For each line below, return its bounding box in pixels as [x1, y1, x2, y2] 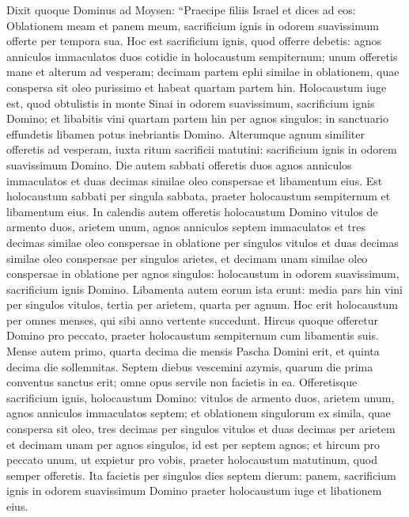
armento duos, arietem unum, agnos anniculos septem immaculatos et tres [6, 219, 365, 235]
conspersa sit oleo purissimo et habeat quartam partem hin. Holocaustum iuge [6, 78, 387, 95]
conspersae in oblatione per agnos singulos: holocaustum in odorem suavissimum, [6, 265, 400, 282]
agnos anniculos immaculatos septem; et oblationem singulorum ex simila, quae [6, 405, 391, 421]
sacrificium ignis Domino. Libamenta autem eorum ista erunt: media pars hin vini [6, 280, 403, 297]
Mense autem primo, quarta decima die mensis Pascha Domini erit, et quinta [6, 343, 380, 359]
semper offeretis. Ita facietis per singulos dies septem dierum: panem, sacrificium [6, 466, 396, 483]
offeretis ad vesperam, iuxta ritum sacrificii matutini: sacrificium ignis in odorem [6, 141, 397, 158]
